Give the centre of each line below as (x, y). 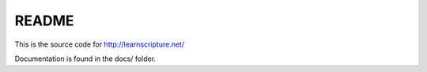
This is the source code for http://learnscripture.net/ (100, 44)
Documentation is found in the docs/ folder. (85, 59)
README (44, 21)
